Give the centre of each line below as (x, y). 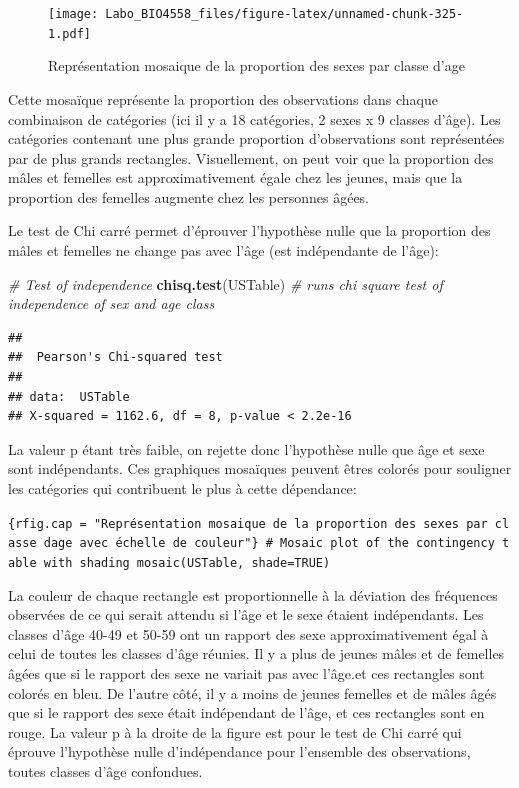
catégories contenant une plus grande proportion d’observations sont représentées (256, 138)
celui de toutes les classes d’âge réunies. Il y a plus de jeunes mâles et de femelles (256, 653)
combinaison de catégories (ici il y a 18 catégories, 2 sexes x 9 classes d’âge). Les (254, 118)
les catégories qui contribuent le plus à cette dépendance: (182, 488)
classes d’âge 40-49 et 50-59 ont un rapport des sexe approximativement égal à (248, 633)
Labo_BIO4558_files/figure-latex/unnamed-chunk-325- (284, 14)
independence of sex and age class (111, 303)
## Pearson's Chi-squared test (115, 357)
